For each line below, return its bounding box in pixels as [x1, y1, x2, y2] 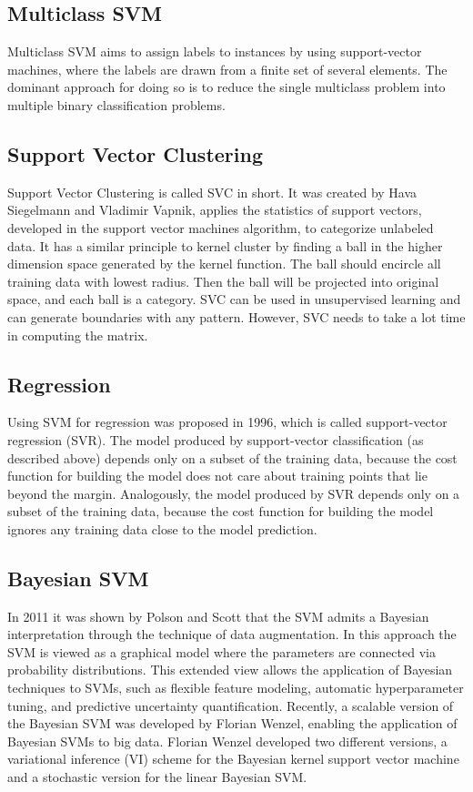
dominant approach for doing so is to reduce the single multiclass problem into [7, 77, 446, 96]
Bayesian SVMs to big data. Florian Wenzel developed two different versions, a [7, 731, 448, 750]
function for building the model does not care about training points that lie [7, 466, 428, 485]
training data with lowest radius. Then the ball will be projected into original [7, 271, 439, 290]
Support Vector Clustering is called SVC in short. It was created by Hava [7, 182, 418, 201]
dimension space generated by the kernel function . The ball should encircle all [7, 254, 441, 273]
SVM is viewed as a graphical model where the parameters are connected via [7, 642, 436, 661]
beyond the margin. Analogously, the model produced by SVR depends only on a [7, 483, 460, 503]
